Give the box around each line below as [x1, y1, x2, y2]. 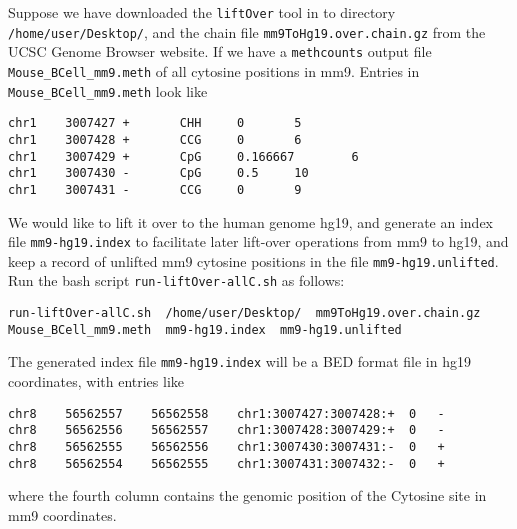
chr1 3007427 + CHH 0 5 [8, 116, 302, 131]
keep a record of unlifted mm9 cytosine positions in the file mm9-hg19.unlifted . [8, 250, 499, 271]
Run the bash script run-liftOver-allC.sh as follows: [8, 270, 345, 291]
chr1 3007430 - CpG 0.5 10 [8, 166, 309, 181]
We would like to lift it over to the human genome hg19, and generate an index [8, 211, 494, 232]
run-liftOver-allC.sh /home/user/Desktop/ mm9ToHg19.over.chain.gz [8, 306, 481, 321]
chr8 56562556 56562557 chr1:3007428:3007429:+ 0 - [8, 423, 445, 438]
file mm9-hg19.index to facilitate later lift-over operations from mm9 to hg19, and [8, 231, 509, 252]
